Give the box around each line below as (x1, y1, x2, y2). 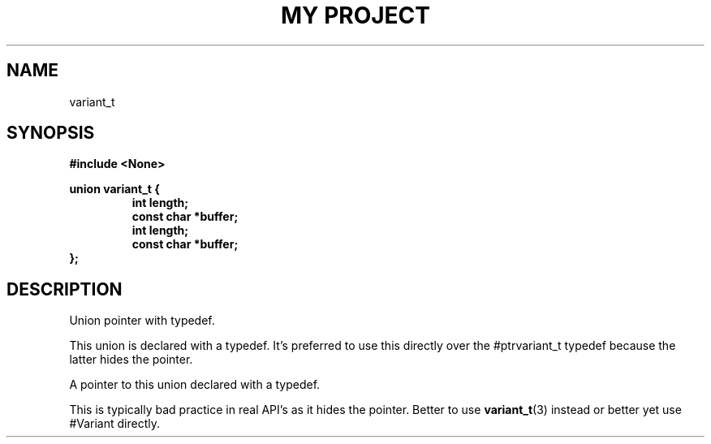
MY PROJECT (280, 2, 431, 29)
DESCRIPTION (6, 278, 123, 300)
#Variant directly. (69, 416, 161, 431)
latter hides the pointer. (69, 352, 193, 367)
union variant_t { (69, 182, 160, 196)
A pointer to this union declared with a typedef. (69, 377, 321, 392)
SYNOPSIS (6, 123, 95, 144)
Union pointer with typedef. (69, 313, 215, 328)
